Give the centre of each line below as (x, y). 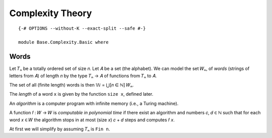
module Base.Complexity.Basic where (63, 42)
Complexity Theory (51, 13)
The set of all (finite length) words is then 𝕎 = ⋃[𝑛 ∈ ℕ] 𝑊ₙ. (72, 85)
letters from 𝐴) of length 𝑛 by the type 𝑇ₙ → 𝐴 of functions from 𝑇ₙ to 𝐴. (83, 76)
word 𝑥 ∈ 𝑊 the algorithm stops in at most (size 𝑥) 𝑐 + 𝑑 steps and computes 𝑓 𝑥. (92, 120)
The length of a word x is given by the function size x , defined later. (81, 94)
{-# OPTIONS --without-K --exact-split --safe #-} (82, 28)
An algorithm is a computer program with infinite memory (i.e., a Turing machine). (94, 103)
